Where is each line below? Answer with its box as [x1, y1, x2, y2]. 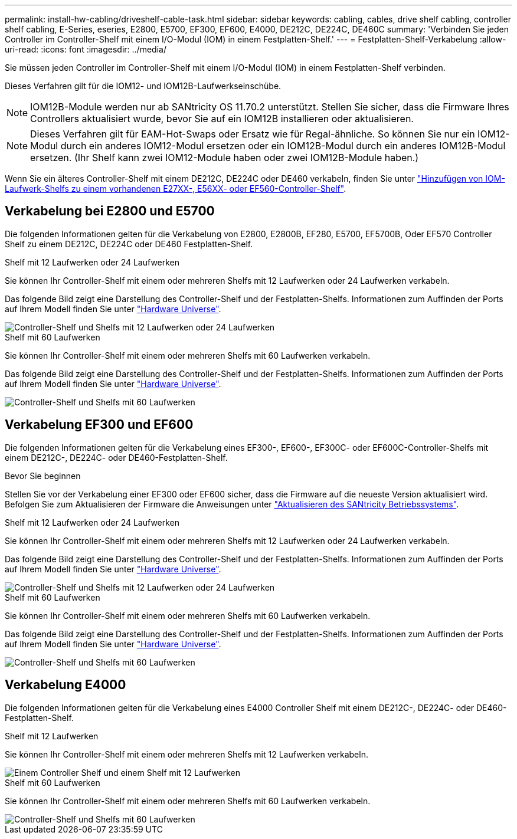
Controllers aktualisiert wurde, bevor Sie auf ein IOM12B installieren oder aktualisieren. [30, 113, 414, 124]
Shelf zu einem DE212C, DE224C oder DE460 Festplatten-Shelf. [5, 238, 253, 249]
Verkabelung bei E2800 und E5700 [5, 204, 215, 219]
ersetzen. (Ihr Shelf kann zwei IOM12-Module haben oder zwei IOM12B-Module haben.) [30, 152, 419, 163]
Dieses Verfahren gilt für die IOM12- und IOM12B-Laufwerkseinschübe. [5, 81, 282, 91]
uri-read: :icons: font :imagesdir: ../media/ [5, 44, 166, 54]
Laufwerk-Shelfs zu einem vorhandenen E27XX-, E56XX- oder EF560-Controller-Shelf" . [5, 183, 346, 194]
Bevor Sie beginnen [5, 470, 81, 481]
